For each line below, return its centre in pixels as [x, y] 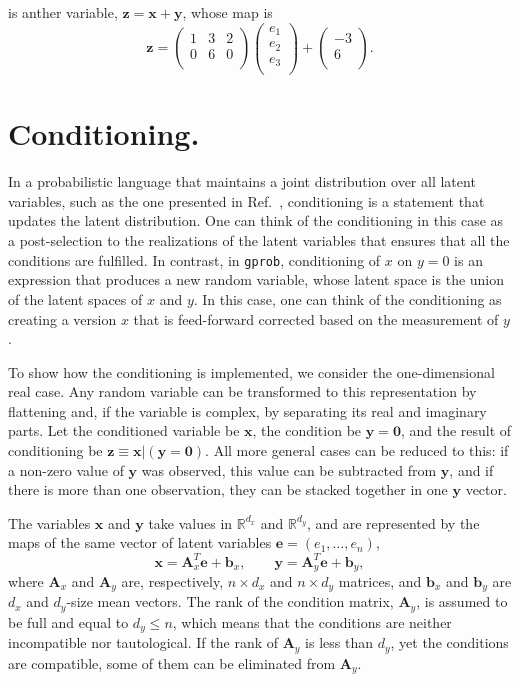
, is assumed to [462, 601]
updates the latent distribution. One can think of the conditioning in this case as [256, 220]
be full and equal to [68, 621]
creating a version [62, 318]
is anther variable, [63, 12]
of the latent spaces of [75, 298]
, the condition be [307, 430]
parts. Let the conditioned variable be [124, 430]
